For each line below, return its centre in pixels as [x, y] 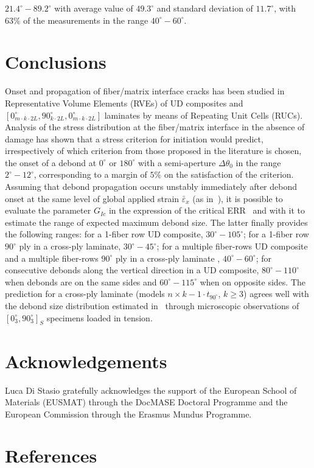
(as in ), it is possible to [238, 198]
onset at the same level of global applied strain [92, 198]
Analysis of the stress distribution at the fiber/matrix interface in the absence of [155, 127]
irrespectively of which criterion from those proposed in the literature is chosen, [153, 151]
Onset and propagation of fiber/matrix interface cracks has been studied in [145, 91]
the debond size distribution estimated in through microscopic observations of [152, 306]
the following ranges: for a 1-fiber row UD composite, [104, 234]
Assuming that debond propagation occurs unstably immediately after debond [151, 187]
